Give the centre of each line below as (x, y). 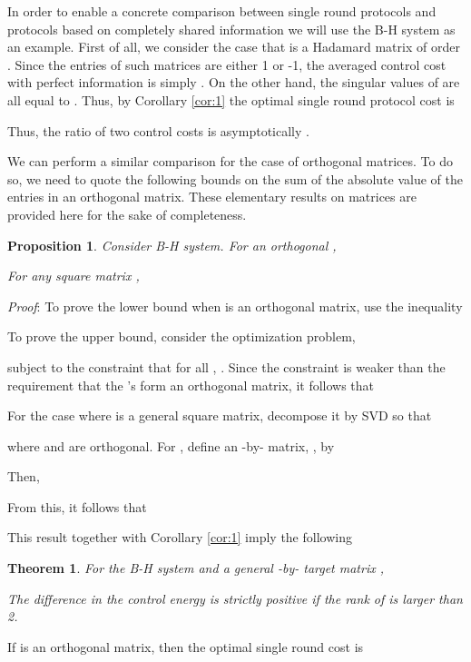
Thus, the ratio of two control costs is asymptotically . (158, 130)
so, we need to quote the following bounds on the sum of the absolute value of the (235, 178)
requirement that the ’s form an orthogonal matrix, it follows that (191, 385)
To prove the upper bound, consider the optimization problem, (182, 336)
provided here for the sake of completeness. (127, 214)
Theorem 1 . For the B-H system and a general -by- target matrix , (196, 568)
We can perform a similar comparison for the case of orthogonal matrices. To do (230, 161)
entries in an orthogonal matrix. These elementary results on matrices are (212, 197)
